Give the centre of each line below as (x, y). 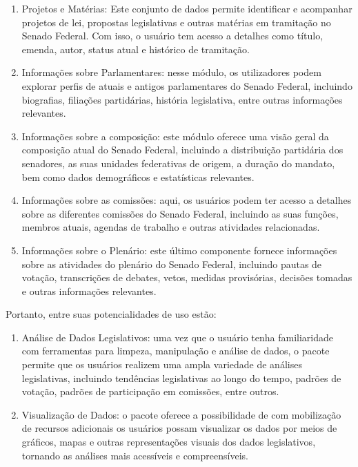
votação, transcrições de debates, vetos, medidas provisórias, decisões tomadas (187, 277)
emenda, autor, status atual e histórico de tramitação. (136, 49)
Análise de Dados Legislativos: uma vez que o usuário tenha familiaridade (177, 337)
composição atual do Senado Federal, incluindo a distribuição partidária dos (182, 150)
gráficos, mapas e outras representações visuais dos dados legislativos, (169, 442)
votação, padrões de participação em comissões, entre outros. (150, 391)
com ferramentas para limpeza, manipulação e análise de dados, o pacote (176, 351)
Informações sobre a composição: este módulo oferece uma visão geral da (175, 136)
